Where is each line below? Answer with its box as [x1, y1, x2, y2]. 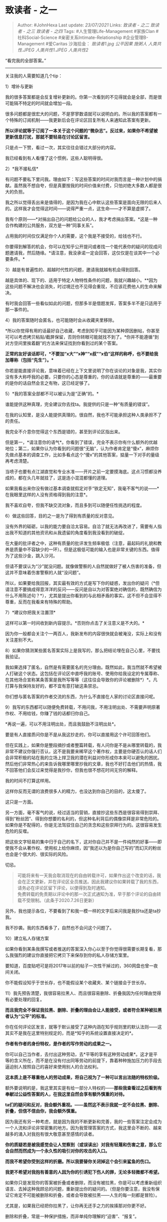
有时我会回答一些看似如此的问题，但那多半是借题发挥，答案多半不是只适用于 [5, 300, 162, 306]
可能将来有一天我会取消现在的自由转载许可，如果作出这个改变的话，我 [17, 872, 162, 878]
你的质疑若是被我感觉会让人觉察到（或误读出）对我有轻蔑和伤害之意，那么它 [5, 1141, 162, 1147]
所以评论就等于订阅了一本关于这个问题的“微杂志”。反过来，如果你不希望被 [5, 128, 158, 134]
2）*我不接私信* [5, 166, 39, 172]
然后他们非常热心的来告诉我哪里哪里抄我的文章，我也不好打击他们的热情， [5, 761, 158, 767]
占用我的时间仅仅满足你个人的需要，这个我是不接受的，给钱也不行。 [5, 233, 145, 239]
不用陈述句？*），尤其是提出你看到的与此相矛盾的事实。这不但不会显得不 [13, 592, 163, 598]
